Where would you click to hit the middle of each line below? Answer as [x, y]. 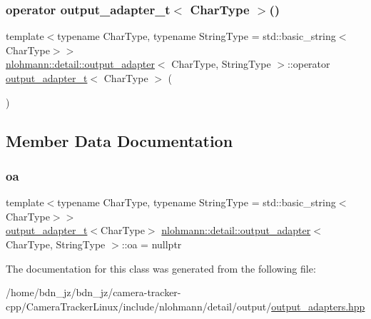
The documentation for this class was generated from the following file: [161, 268]
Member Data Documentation [120, 140]
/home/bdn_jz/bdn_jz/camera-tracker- [93, 292]
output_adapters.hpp [318, 306]
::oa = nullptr [152, 244]
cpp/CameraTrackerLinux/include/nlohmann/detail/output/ [139, 306]
